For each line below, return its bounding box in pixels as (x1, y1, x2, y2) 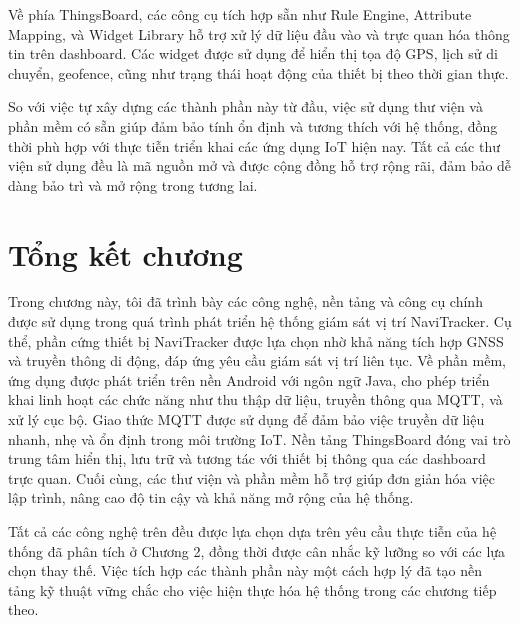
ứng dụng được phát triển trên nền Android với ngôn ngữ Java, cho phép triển (8, 369, 490, 390)
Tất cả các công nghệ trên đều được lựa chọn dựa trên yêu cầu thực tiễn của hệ (8, 521, 497, 541)
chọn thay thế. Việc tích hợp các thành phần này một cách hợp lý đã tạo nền (8, 560, 483, 581)
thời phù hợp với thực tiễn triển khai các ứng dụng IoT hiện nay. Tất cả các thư (8, 135, 501, 156)
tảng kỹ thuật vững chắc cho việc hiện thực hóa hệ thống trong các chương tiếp (8, 579, 497, 600)
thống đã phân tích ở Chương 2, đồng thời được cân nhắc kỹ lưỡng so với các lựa (8, 540, 506, 561)
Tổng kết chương (8, 233, 243, 274)
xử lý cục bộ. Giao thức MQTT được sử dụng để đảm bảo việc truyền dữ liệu (8, 409, 485, 430)
